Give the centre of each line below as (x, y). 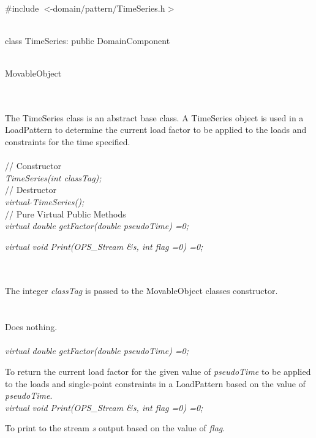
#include (22, 8)
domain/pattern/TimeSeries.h (109, 8)
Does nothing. (31, 327)
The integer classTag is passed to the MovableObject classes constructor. (141, 291)
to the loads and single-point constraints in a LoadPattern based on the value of (155, 383)
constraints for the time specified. (68, 141)
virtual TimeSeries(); (45, 201)
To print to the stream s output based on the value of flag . (115, 428)
